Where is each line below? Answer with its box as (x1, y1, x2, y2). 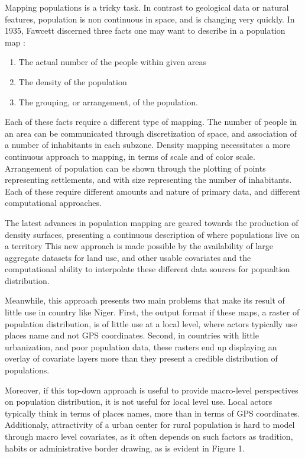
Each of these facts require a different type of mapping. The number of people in (5, 115, 297, 128)
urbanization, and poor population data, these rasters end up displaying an (5, 340, 277, 353)
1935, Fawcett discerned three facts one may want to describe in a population (5, 24, 285, 37)
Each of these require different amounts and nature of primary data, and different (5, 185, 300, 197)
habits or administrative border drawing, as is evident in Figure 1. (5, 441, 245, 454)
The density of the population (18, 75, 127, 88)
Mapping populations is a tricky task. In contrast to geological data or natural (5, 1, 289, 13)
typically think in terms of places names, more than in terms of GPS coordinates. (5, 407, 300, 419)
